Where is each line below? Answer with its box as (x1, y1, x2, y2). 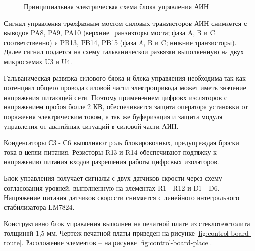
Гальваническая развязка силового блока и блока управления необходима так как (4, 73, 246, 83)
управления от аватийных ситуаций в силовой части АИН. (4, 121, 179, 131)
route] (4, 237, 22, 248)
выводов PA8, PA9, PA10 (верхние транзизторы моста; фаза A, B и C (4, 27, 215, 38)
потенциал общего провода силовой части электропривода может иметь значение (4, 82, 246, 93)
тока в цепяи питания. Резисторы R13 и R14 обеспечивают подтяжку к (4, 147, 217, 157)
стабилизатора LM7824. (4, 201, 75, 212)
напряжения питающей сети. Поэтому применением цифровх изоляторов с (4, 92, 227, 102)
